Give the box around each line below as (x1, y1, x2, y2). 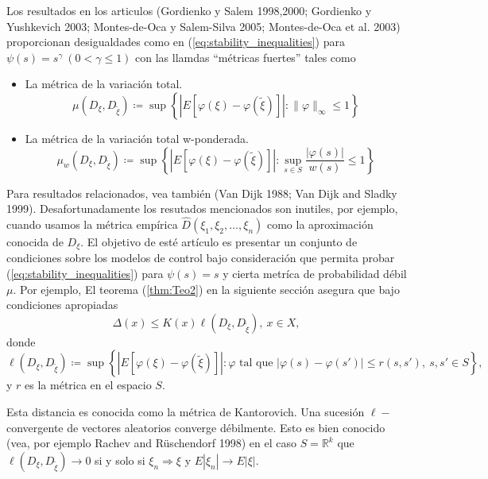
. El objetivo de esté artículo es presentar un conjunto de (80, 233, 358, 249)
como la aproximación (266, 215, 374, 232)
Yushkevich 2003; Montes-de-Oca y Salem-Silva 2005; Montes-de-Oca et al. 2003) (6, 17, 401, 34)
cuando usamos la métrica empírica (6, 215, 178, 232)
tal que (239, 357, 273, 369)
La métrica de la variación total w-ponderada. (25, 129, 249, 146)
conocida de (6, 233, 64, 249)
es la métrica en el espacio (25, 377, 152, 393)
